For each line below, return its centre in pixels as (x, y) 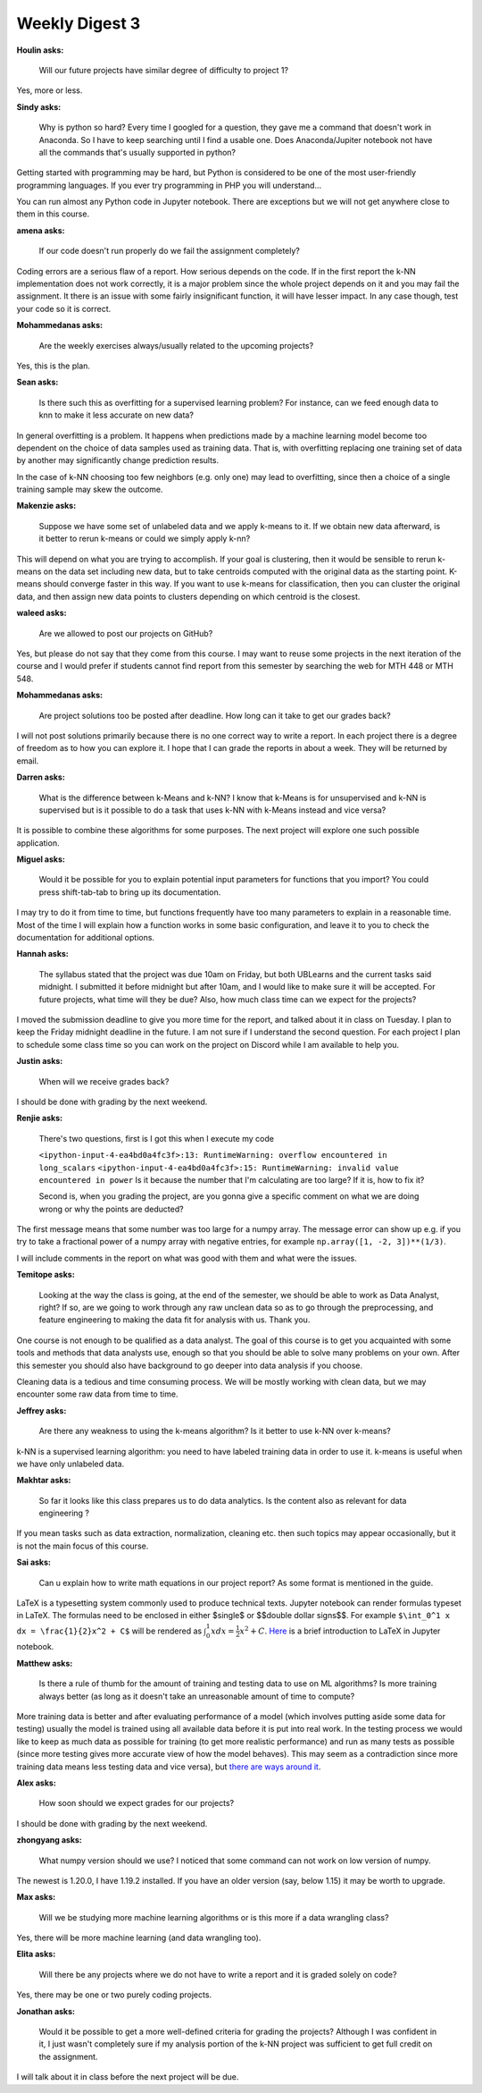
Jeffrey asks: (42, 1410)
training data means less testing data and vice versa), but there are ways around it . (169, 1767)
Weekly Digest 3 (79, 23)
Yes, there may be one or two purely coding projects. (114, 1995)
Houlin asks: (40, 50)
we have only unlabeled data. (71, 1464)
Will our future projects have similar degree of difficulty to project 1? (164, 70)
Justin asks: (40, 1061)
